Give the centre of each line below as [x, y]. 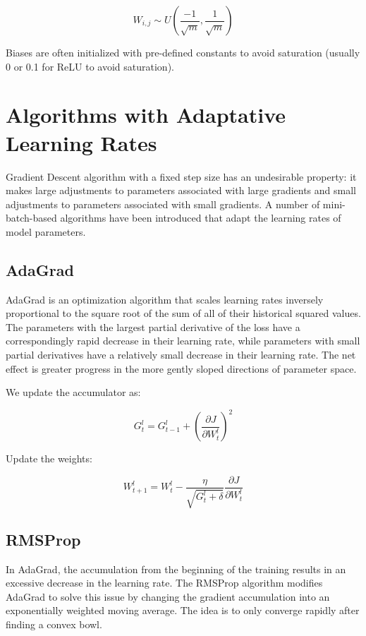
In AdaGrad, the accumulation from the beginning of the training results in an [176, 569]
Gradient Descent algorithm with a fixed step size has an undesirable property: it [181, 176]
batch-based [31, 218]
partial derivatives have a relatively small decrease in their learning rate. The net [181, 355]
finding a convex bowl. [54, 624]
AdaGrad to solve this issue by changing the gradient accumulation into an [168, 596]
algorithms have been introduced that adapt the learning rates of [201, 218]
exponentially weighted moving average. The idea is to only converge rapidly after [183, 610]
